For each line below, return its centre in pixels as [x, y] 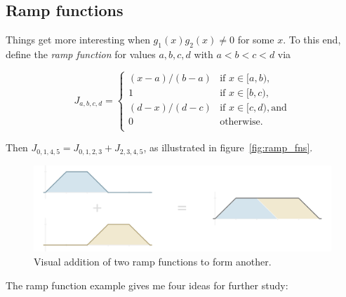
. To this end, [312, 40]
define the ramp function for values [81, 54]
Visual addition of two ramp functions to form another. [153, 262]
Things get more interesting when [78, 40]
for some [256, 40]
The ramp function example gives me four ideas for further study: [147, 285]
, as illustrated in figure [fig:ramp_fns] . [228, 147]
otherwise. [241, 122]
